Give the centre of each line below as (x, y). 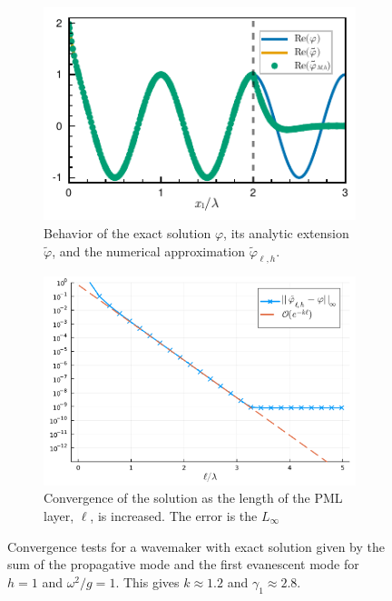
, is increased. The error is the (174, 515)
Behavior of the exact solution (127, 232)
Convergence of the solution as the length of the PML (193, 498)
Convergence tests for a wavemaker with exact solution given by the (196, 546)
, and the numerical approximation (148, 250)
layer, (59, 515)
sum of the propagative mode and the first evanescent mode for (183, 564)
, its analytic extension (286, 232)
